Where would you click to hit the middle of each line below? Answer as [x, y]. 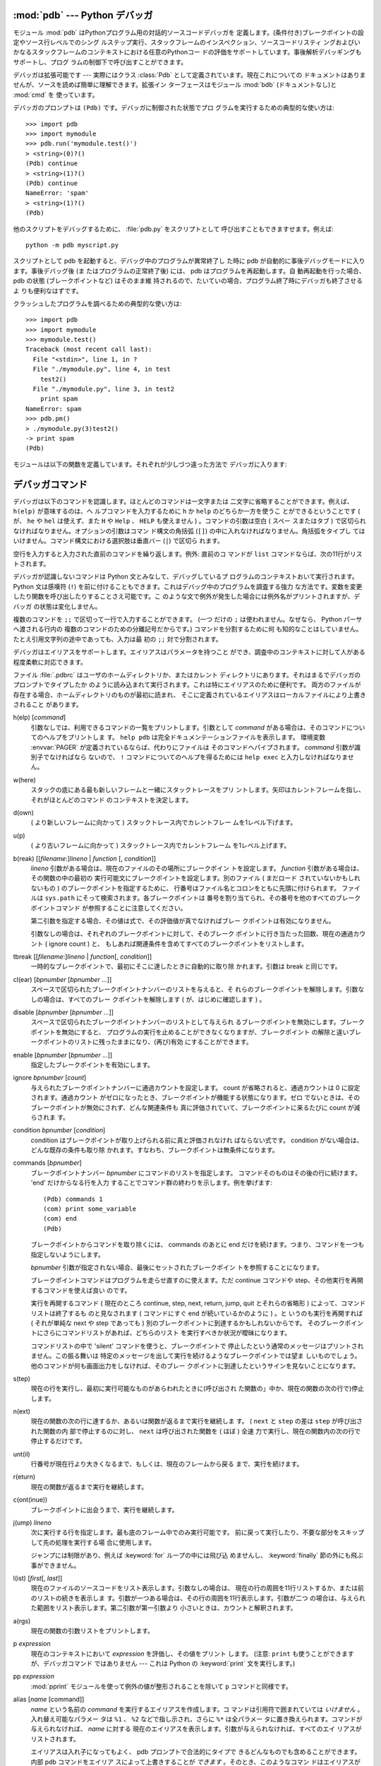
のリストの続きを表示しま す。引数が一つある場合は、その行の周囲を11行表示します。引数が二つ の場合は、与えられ [198, 1598]
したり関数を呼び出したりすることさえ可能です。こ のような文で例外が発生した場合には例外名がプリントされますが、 [183, 596]
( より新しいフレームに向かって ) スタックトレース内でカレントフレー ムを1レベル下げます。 [164, 822]
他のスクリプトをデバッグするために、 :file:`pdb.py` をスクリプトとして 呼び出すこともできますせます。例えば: [174, 229]
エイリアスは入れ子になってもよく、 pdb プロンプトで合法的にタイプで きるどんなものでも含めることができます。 [196, 1752]
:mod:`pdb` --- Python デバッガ [83, 15]
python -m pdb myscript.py [72, 245]
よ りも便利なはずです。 [48, 290]
